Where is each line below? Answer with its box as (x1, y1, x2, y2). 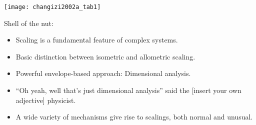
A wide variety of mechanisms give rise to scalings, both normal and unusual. (15, 111, 253, 122)
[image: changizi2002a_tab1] (4, 3, 101, 10)
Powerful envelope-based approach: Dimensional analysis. (15, 68, 191, 78)
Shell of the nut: (4, 17, 53, 28)
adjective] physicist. (15, 94, 76, 105)
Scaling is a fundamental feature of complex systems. (15, 34, 178, 45)
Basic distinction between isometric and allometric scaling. (15, 51, 195, 61)
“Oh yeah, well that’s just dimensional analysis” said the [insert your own (15, 85, 241, 95)
